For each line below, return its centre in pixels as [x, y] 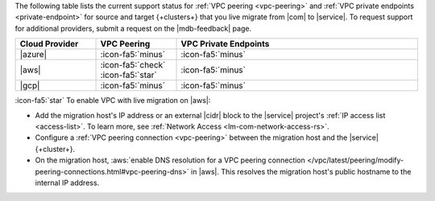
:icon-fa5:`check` [133, 65]
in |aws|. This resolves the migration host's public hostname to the [301, 171]
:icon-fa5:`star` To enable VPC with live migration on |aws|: [113, 100]
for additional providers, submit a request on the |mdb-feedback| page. [133, 28]
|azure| [33, 55]
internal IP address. [67, 183]
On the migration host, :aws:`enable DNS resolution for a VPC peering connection [170, 160]
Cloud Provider [49, 44]
